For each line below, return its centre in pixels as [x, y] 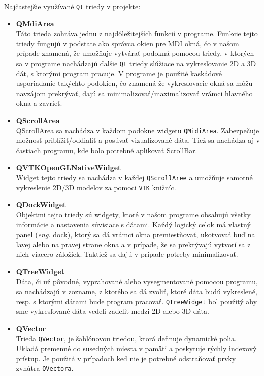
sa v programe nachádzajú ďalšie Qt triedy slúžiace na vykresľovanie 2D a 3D [136, 63]
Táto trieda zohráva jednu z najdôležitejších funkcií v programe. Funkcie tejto [137, 33]
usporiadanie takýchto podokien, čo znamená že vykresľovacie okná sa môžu [134, 83]
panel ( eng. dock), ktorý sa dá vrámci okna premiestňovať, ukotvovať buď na [136, 234]
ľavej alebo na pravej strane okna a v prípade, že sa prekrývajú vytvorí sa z [133, 244]
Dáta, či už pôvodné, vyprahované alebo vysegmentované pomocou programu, [137, 281]
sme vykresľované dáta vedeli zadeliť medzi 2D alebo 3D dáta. [112, 311]
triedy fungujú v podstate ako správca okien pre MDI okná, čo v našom [127, 43]
